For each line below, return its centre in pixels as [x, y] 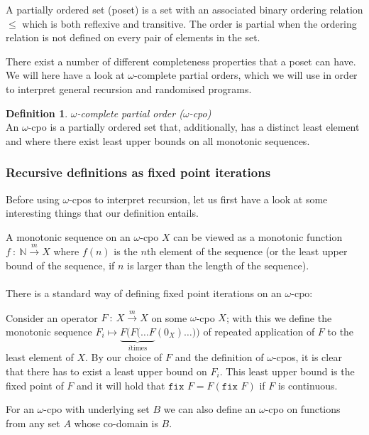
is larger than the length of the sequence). [218, 265]
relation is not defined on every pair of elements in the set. [133, 37]
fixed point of [35, 385]
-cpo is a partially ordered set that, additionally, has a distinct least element [194, 127]
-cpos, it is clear [307, 357]
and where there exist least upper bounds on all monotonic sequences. [158, 140]
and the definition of [219, 357]
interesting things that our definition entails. [102, 213]
